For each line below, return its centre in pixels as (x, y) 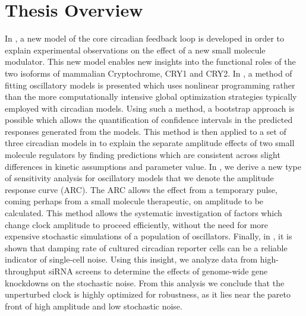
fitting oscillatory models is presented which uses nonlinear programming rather (150, 85)
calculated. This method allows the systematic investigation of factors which (143, 213)
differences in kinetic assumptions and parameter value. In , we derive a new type (153, 166)
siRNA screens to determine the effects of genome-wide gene (158, 271)
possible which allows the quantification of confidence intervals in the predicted (149, 120)
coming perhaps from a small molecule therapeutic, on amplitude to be (134, 201)
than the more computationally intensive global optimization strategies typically (151, 97)
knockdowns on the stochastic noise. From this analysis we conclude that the (145, 282)
